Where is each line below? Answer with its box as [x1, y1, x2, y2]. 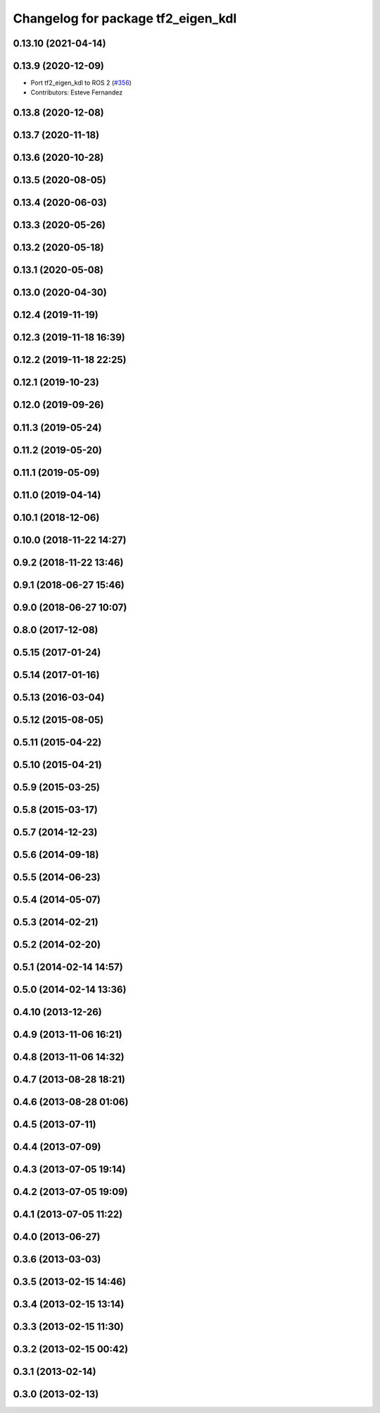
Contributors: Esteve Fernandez [30, 88, 123, 97]
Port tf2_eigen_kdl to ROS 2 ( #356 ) [30, 78, 132, 87]
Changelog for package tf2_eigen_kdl [13, 11, 237, 26]
